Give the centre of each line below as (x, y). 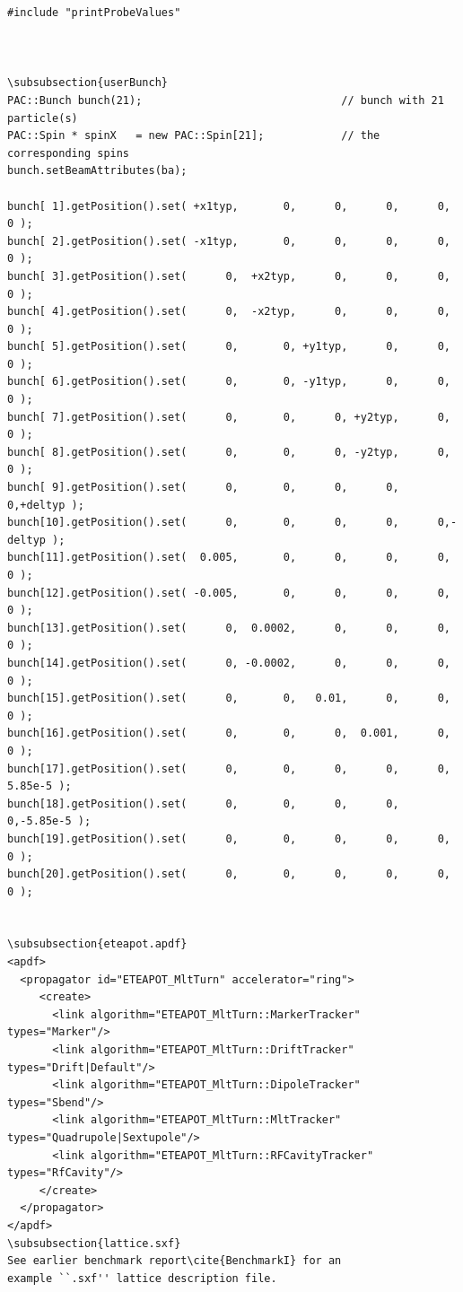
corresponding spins (69, 153)
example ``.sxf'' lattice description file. (142, 1278)
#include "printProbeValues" (94, 13)
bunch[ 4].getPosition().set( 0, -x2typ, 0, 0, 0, (229, 312)
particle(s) (43, 118)
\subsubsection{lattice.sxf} (94, 1243)
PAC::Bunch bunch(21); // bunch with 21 (226, 100)
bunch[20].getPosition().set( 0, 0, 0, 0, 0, (229, 874)
